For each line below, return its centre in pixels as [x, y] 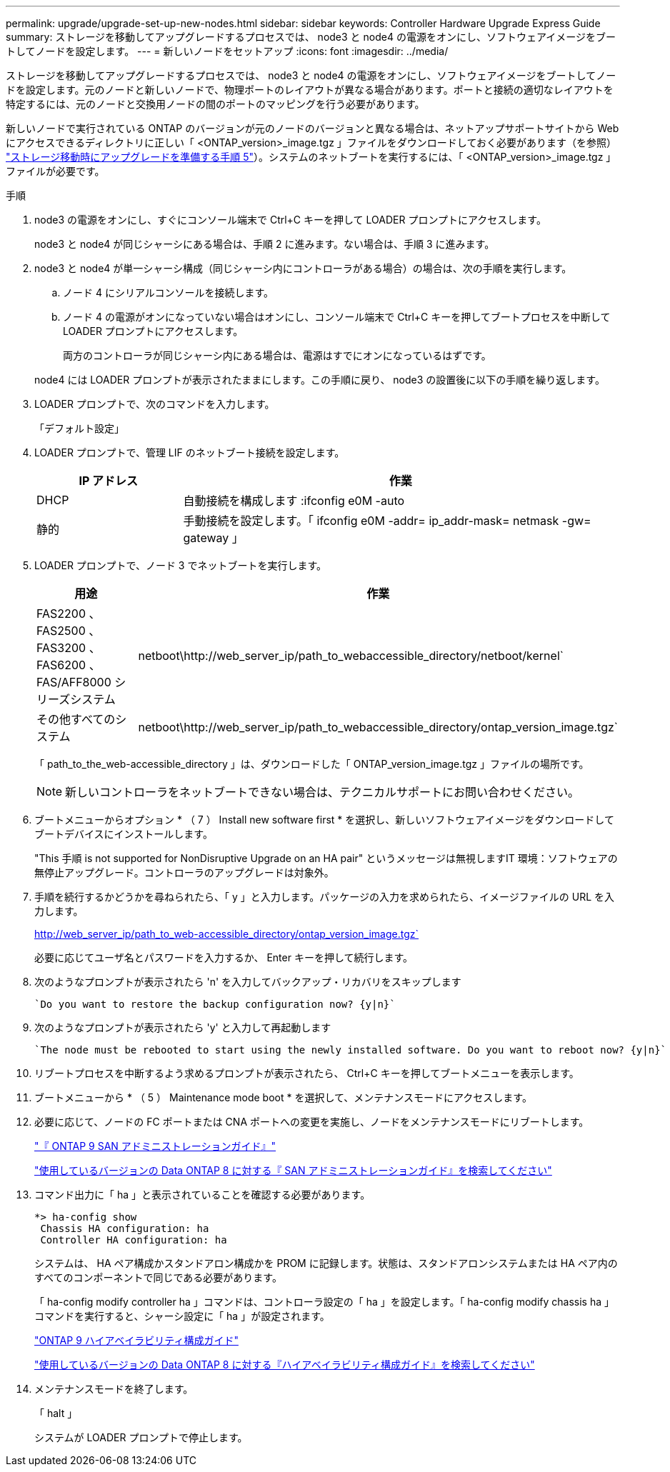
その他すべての [76, 719]
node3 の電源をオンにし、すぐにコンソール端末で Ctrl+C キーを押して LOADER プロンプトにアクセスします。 [290, 220]
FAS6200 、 [69, 665]
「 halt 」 [56, 1413]
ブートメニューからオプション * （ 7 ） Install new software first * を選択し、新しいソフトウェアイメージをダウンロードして [324, 820]
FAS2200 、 [69, 614]
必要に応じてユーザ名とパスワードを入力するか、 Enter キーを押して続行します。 [224, 957]
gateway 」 [213, 538]
